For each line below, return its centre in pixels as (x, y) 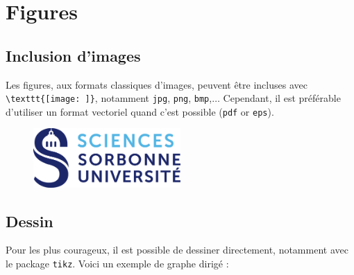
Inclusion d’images (73, 55)
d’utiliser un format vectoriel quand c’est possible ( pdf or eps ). (140, 111)
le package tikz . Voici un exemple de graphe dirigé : (117, 263)
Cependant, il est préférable (282, 98)
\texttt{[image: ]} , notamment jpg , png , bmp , (109, 98)
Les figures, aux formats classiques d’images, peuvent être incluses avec (157, 84)
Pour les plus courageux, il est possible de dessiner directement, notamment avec (177, 250)
